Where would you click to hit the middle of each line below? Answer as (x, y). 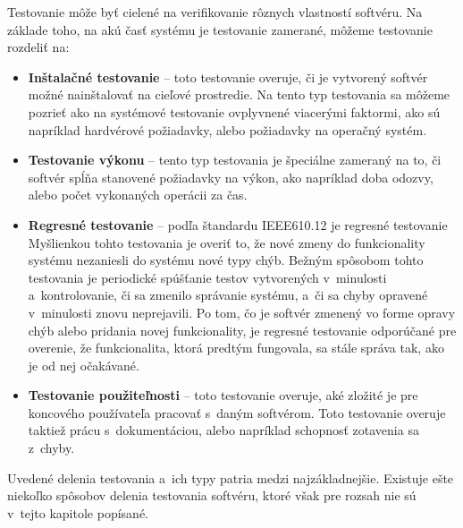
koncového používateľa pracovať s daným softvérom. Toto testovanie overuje (237, 412)
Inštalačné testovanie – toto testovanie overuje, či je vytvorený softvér (228, 77)
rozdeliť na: (38, 47)
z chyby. (51, 448)
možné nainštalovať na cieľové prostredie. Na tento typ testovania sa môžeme (239, 94)
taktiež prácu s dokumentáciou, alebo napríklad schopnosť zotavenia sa (223, 430)
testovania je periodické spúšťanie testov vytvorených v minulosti (207, 277)
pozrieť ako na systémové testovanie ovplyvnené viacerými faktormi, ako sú (234, 111)
